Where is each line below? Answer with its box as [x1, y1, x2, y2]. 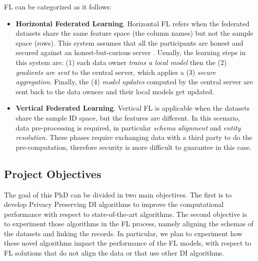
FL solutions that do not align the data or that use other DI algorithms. [4, 248, 224, 258]
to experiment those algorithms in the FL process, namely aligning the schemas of [4, 218, 254, 229]
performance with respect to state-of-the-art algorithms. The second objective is [4, 208, 247, 219]
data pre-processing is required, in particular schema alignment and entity [15, 122, 241, 132]
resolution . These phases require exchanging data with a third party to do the [15, 132, 253, 142]
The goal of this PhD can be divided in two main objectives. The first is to [4, 189, 232, 199]
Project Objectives [4, 166, 101, 181]
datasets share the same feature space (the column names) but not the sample [15, 28, 254, 38]
